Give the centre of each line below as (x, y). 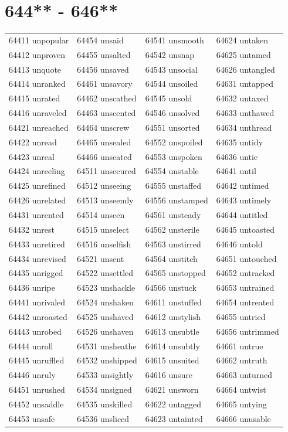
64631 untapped (245, 84)
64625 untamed (243, 54)
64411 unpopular (39, 40)
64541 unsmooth (175, 40)
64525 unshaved (105, 316)
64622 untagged (173, 404)
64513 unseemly (105, 200)
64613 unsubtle (172, 331)
